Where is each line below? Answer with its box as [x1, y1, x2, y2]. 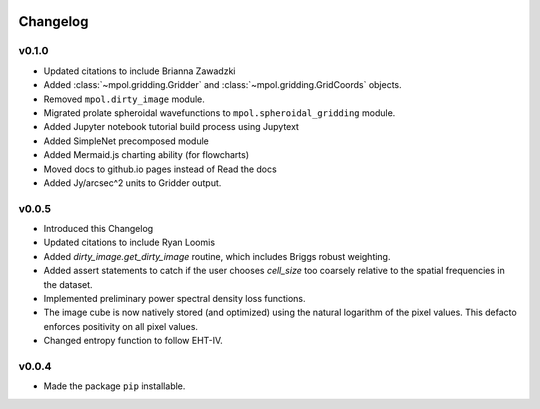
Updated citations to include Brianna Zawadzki [43, 65, 236, 77]
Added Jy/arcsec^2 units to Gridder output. [43, 176, 222, 189]
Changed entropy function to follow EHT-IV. [43, 335, 224, 347]
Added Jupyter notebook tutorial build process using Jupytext [43, 121, 300, 133]
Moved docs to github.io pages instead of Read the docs [43, 163, 277, 175]
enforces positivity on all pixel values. [43, 320, 199, 332]
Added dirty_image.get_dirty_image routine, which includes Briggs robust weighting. [43, 250, 391, 262]
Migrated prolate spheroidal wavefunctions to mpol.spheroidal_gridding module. [43, 106, 396, 119]
